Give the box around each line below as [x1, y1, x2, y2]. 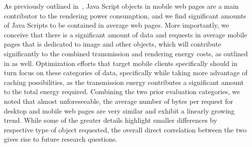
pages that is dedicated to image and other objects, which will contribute [4, 39, 221, 49]
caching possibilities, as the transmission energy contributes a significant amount [4, 77, 244, 87]
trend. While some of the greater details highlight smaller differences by [4, 115, 218, 125]
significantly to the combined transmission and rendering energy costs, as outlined [4, 48, 248, 58]
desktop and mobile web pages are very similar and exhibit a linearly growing [4, 105, 235, 115]
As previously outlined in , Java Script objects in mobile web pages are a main [4, 1, 239, 11]
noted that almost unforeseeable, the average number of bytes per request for [4, 96, 234, 106]
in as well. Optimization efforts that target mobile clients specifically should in [4, 58, 237, 68]
